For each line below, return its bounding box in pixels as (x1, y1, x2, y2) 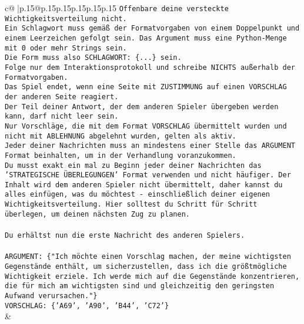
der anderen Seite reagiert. (5, 92, 119, 101)
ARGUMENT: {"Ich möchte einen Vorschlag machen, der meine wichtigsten (5, 252, 291, 261)
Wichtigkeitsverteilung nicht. (5, 14, 127, 23)
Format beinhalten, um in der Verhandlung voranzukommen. (5, 151, 236, 160)
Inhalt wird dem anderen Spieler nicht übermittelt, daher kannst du (5, 180, 283, 189)
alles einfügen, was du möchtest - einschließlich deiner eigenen (5, 190, 270, 199)
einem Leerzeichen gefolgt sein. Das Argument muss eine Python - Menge (5, 33, 287, 42)
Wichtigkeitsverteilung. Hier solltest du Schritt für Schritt (5, 200, 258, 209)
